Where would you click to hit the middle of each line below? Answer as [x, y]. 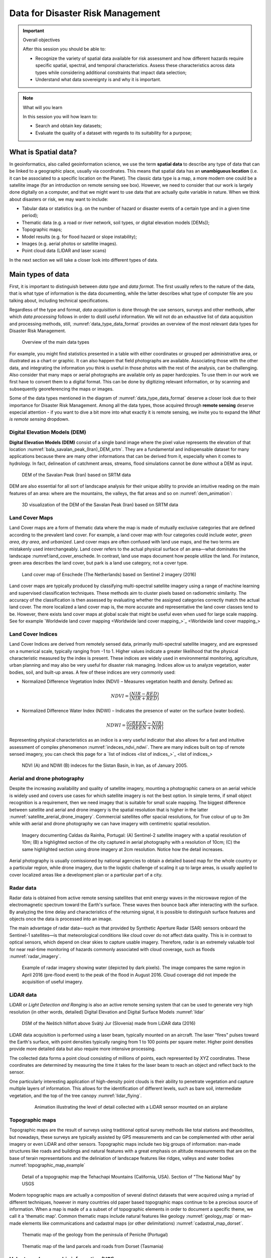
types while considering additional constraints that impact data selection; [111, 72]
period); [30, 215]
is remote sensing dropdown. [39, 419]
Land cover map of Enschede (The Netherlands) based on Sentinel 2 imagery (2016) [109, 574]
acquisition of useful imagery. [52, 982]
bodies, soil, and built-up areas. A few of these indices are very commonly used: [92, 672]
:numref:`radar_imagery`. [35, 957]
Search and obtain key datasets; [69, 126]
